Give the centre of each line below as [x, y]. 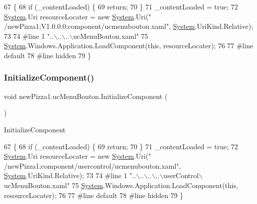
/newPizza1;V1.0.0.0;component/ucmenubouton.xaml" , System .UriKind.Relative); [129, 26]
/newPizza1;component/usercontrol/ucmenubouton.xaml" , [93, 165]
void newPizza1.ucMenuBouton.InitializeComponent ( [86, 96]
